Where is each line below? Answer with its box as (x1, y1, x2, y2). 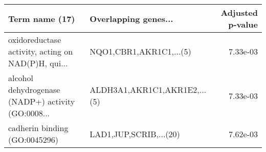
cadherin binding (8, 122, 69, 134)
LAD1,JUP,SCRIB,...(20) (90, 128, 180, 140)
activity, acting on (8, 45, 73, 57)
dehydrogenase (8, 84, 60, 95)
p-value (228, 18, 258, 30)
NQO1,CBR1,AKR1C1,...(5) (90, 45, 191, 57)
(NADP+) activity (8, 95, 75, 107)
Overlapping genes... (90, 12, 173, 24)
